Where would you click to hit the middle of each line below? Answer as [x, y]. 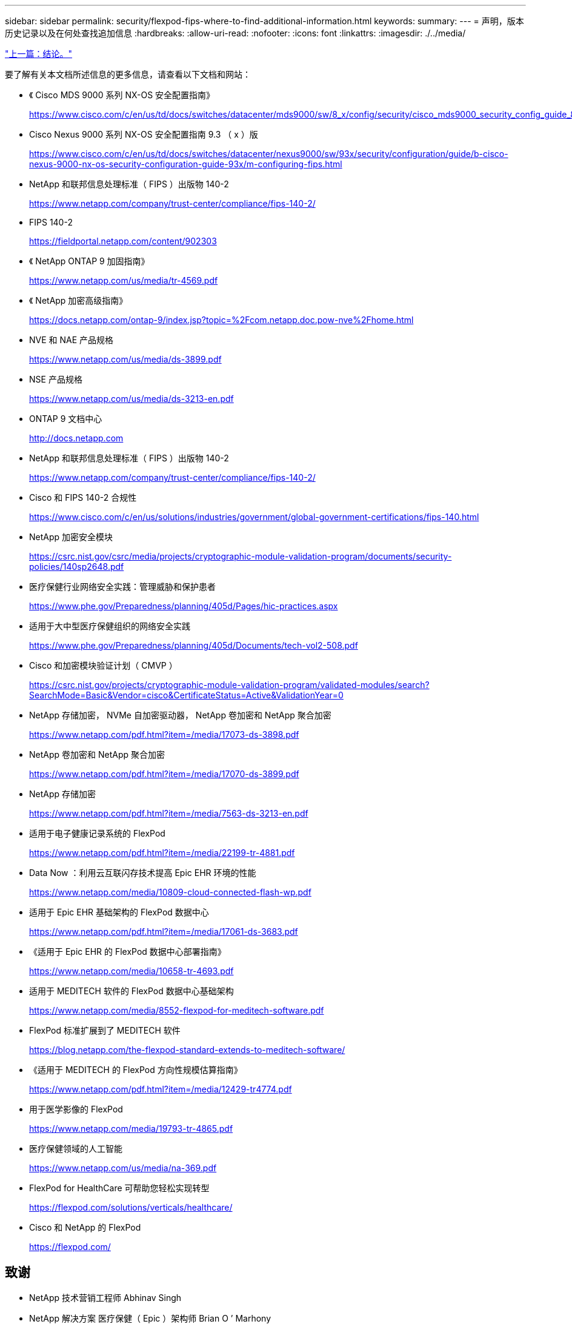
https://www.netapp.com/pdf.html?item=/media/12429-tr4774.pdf [161, 1089]
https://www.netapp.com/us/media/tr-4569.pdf [124, 280]
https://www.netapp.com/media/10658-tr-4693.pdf [131, 971]
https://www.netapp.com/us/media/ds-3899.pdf [125, 359]
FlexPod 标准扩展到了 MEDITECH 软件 [105, 1030]
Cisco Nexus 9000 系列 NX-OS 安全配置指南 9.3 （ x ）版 [144, 134]
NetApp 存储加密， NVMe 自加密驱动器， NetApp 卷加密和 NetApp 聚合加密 [180, 715]
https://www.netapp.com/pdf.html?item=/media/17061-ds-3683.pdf [164, 931]
